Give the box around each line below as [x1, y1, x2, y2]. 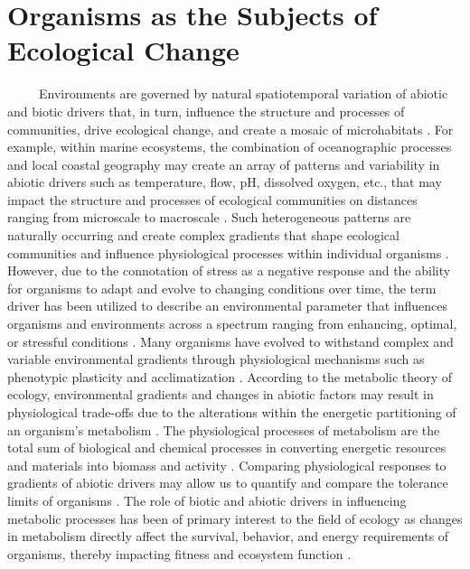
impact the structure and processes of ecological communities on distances [7, 190, 418, 209]
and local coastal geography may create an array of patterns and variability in [7, 154, 440, 173]
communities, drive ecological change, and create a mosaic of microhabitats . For [7, 119, 454, 138]
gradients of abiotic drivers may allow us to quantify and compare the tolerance [7, 473, 448, 492]
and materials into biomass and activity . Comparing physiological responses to [7, 455, 446, 474]
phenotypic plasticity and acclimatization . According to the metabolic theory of [7, 367, 453, 386]
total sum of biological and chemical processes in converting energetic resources [7, 438, 446, 457]
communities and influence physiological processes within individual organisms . [7, 243, 449, 262]
